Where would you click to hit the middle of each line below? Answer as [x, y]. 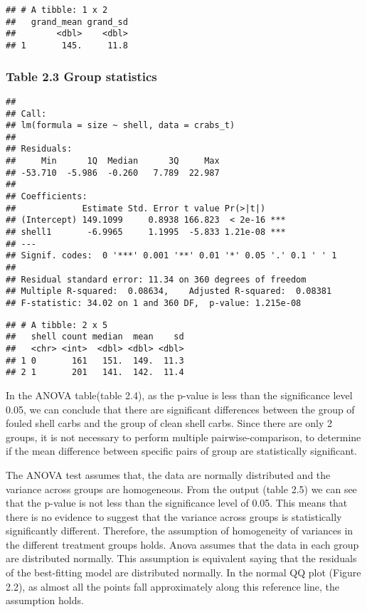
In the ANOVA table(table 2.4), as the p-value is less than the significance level [179, 395]
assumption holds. [45, 600]
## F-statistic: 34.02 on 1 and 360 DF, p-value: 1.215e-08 [154, 303]
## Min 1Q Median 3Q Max [113, 161]
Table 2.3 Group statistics [81, 76]
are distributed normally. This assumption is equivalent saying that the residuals [181, 558]
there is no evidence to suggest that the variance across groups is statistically [174, 516]
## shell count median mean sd [95, 337]
